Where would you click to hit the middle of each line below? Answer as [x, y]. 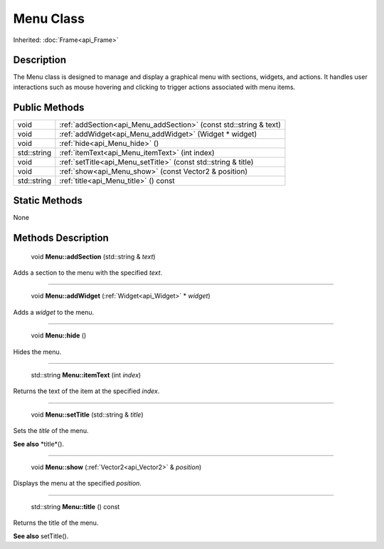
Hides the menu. [37, 352]
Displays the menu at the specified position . [78, 483]
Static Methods [48, 200]
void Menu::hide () [59, 335]
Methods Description [61, 238]
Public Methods [49, 107]
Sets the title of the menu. [51, 431]
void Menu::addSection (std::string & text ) [93, 256]
